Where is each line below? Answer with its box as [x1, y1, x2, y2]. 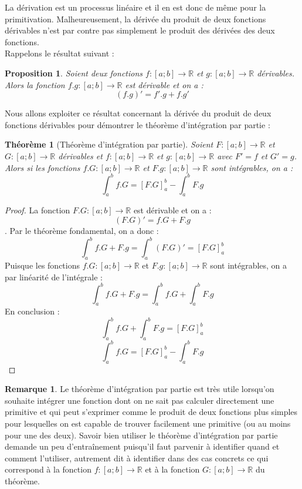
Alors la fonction [5, 78, 65, 91]
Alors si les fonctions [5, 161, 80, 173]
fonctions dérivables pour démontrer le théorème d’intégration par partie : [5, 118, 270, 130]
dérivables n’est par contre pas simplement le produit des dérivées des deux [5, 24, 275, 36]
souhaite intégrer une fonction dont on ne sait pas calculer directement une [5, 394, 274, 406]
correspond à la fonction [5, 463, 91, 475]
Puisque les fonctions [5, 259, 80, 271]
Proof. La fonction [5, 204, 70, 216]
